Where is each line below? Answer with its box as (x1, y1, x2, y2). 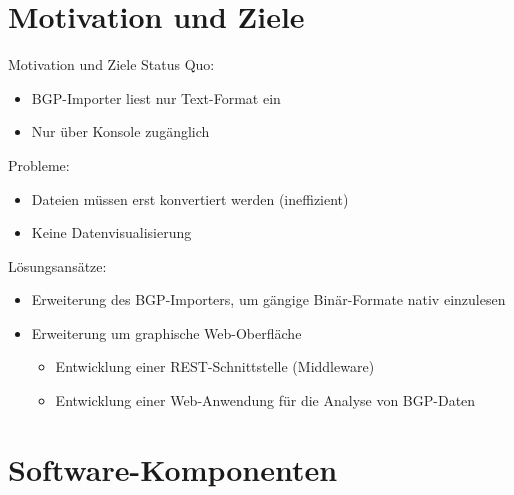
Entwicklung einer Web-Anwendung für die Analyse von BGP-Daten (55, 390, 476, 411)
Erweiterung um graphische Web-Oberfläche (31, 322, 302, 343)
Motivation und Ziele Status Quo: (8, 54, 215, 75)
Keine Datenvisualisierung (31, 222, 192, 243)
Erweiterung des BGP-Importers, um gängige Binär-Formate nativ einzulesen (31, 289, 506, 310)
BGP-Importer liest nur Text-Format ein (31, 87, 281, 108)
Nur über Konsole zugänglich (31, 121, 210, 142)
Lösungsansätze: (8, 255, 107, 276)
